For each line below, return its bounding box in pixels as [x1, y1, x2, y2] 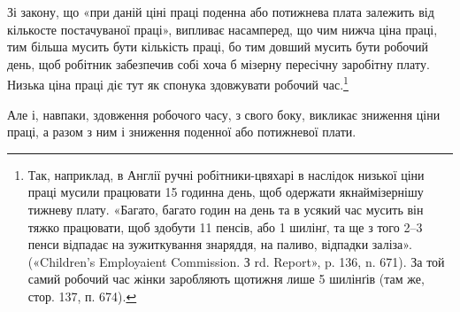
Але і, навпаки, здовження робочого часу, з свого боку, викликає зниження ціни [7, 105, 441, 123]
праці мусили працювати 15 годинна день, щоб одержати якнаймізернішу [27, 183, 424, 201]
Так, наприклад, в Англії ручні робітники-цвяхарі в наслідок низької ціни [27, 165, 425, 183]
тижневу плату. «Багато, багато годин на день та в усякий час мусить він [27, 200, 424, 218]
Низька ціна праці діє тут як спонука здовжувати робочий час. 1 [7, 73, 349, 94]
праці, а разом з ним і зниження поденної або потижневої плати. [7, 122, 356, 141]
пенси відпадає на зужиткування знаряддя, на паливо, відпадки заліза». [27, 235, 412, 253]
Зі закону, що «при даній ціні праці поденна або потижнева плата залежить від [7, 3, 434, 20]
